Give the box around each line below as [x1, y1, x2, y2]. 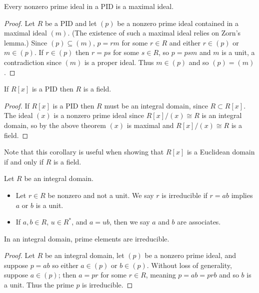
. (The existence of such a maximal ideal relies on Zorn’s [67, 27, 241, 38]
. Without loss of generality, [146, 259, 232, 270]
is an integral [201, 110, 242, 120]
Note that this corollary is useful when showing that [4, 146, 164, 157]
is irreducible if [161, 189, 207, 200]
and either [169, 37, 200, 47]
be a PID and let [44, 17, 97, 28]
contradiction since [4, 56, 61, 67]
